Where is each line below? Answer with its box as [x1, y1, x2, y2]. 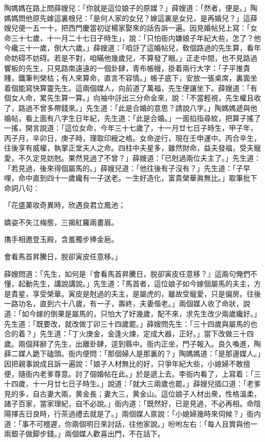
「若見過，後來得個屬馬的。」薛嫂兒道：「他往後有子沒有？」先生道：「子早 [4, 162, 250, 173]
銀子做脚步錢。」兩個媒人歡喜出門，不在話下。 [11, 428, 165, 439]
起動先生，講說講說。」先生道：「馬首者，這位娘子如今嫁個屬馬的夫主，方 [18, 278, 261, 289]
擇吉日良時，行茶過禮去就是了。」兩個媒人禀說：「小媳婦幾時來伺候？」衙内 [11, 408, 261, 419]
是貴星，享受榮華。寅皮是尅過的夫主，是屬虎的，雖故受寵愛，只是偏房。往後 [4, 288, 261, 299]
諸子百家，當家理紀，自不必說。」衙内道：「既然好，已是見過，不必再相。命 [4, 398, 254, 409]
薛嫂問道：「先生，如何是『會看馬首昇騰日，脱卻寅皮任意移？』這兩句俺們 [4, 268, 250, 279]
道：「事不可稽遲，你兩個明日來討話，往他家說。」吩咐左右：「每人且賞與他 [4, 418, 250, 429]
